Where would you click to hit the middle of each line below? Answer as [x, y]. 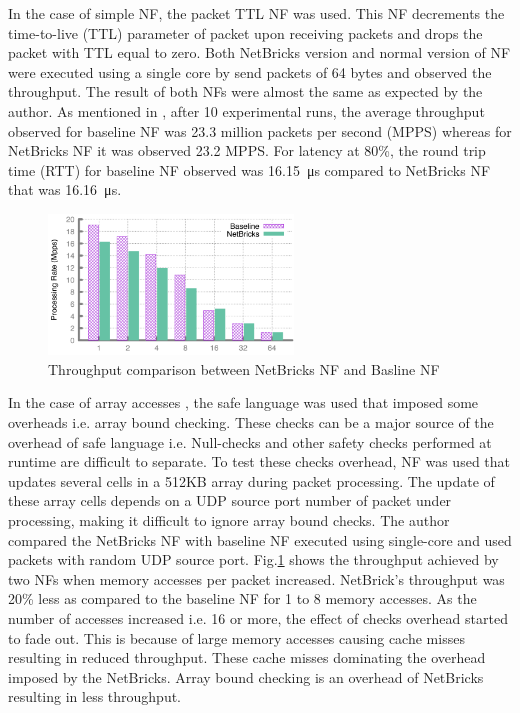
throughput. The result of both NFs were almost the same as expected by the [245, 91]
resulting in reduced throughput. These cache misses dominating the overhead [247, 657]
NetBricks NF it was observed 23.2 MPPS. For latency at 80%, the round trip [247, 150]
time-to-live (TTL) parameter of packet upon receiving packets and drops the [245, 32]
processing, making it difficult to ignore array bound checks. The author [229, 519]
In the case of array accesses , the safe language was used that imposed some [243, 402]
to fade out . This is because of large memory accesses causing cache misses [236, 637]
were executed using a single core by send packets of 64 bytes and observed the [250, 71]
